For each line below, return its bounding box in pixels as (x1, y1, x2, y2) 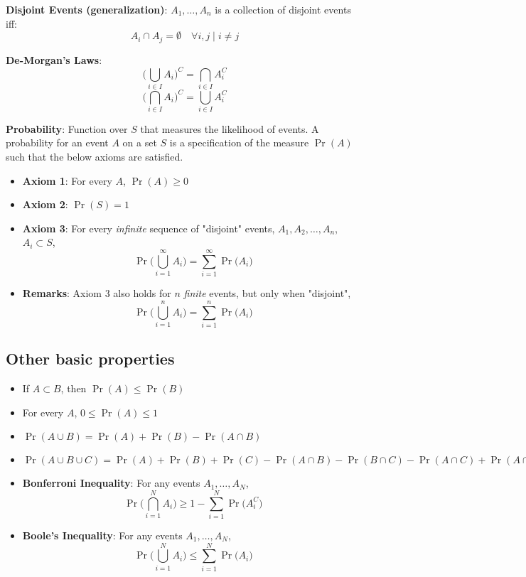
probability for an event (6, 135, 109, 150)
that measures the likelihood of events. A (140, 121, 319, 136)
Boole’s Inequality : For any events (22, 528, 183, 542)
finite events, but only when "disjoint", (183, 286, 351, 301)
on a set (122, 135, 157, 150)
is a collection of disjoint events (215, 2, 351, 16)
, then (60, 381, 87, 396)
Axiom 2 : (22, 197, 68, 212)
